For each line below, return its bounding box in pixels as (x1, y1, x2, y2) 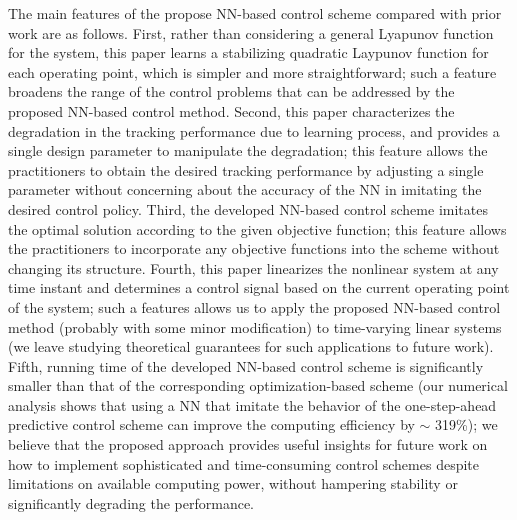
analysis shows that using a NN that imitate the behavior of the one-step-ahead (8, 394, 497, 415)
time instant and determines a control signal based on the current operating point (8, 277, 510, 298)
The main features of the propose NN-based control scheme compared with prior (8, 3, 502, 23)
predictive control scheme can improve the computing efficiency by (8, 414, 415, 435)
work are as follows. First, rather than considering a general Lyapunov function (8, 22, 494, 43)
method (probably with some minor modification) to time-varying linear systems (8, 316, 502, 337)
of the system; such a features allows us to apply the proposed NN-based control (8, 296, 501, 317)
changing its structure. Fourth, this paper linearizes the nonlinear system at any (8, 257, 499, 278)
